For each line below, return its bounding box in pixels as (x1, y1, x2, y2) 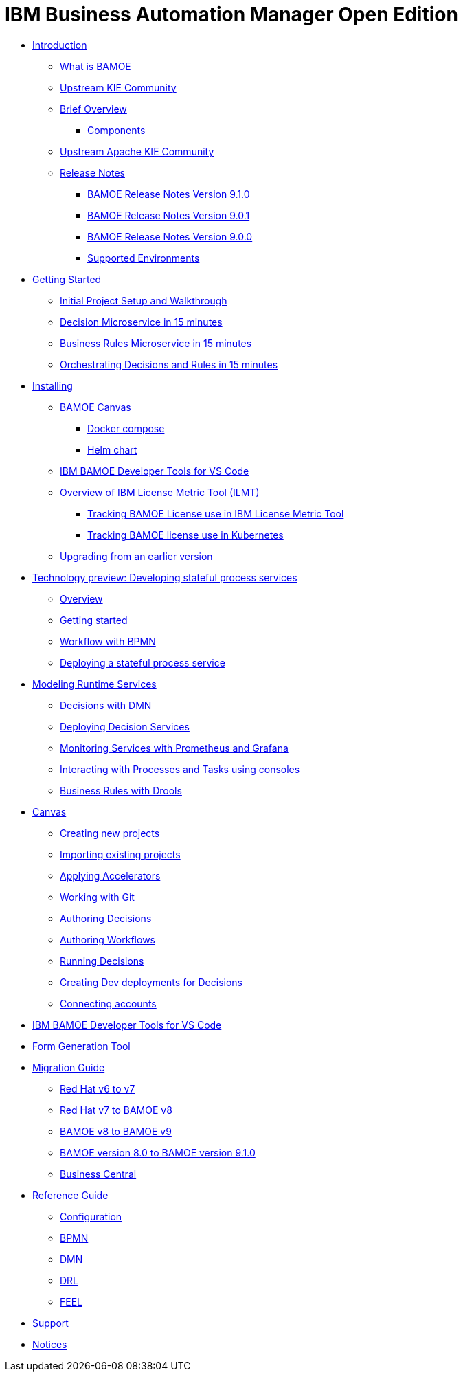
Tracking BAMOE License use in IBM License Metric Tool (87, 507, 344, 519)
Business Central (60, 1167, 137, 1180)
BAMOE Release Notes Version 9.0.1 (87, 209, 250, 221)
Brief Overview (60, 102, 127, 115)
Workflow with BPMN (60, 635, 156, 647)
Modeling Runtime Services (32, 678, 157, 690)
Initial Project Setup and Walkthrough (60, 294, 227, 306)
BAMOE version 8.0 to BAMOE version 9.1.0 (60, 1146, 256, 1158)
